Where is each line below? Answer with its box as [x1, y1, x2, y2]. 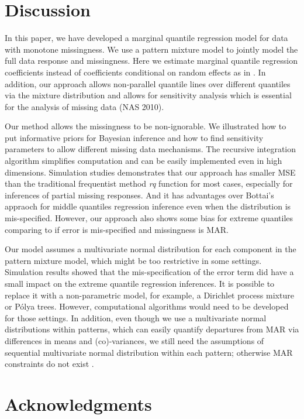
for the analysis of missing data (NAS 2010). [5, 100, 164, 112]
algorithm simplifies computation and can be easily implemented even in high [5, 154, 282, 167]
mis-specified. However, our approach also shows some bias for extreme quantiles [5, 212, 293, 224]
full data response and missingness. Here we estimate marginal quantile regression [5, 54, 298, 67]
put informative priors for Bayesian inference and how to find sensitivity [5, 131, 264, 143]
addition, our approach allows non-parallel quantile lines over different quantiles [5, 77, 291, 90]
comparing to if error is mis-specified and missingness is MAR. [5, 223, 229, 235]
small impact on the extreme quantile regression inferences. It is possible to [5, 277, 275, 289]
